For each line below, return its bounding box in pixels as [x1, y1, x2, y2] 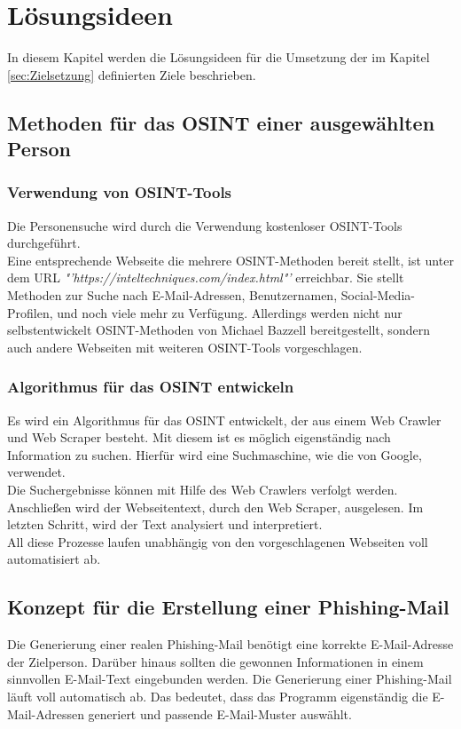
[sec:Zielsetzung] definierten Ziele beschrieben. [7, 65, 256, 83]
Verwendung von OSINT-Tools [7, 181, 232, 203]
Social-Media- [340, 286, 415, 305]
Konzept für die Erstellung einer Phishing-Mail [7, 593, 449, 621]
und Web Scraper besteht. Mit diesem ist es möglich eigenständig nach [7, 428, 391, 447]
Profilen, [7, 303, 53, 321]
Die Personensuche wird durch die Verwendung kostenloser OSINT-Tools [7, 216, 402, 234]
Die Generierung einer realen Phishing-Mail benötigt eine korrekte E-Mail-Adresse [7, 635, 454, 654]
